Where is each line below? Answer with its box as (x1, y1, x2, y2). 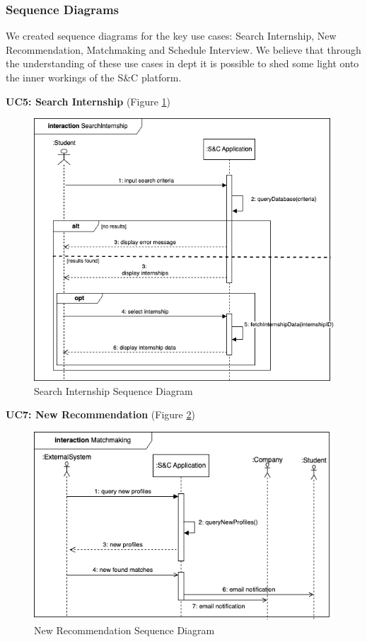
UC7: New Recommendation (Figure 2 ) (6, 407, 195, 422)
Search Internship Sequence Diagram (34, 383, 193, 398)
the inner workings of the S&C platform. (6, 70, 182, 84)
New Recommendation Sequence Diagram (34, 622, 215, 637)
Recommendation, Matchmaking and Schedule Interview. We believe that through (6, 42, 361, 57)
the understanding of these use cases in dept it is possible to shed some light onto (6, 56, 359, 71)
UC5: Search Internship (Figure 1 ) (6, 93, 170, 108)
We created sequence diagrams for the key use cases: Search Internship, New (6, 28, 337, 43)
